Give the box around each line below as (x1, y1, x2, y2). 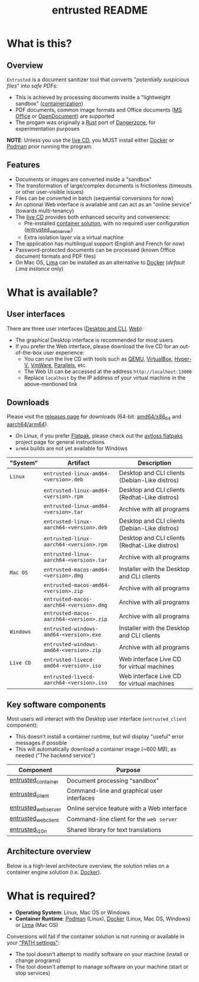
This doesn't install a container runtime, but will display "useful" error (15, 733, 184, 740)
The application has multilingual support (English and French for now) (15, 240, 185, 247)
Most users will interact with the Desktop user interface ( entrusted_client (6, 715, 187, 722)
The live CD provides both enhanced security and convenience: (15, 213, 171, 221)
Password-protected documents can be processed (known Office (15, 246, 175, 253)
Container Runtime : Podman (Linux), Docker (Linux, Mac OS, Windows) (15, 915, 191, 922)
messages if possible (15, 740, 67, 747)
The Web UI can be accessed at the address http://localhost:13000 (24, 368, 192, 375)
